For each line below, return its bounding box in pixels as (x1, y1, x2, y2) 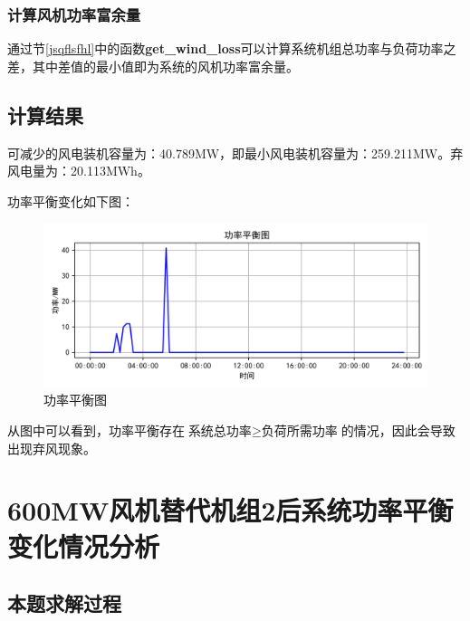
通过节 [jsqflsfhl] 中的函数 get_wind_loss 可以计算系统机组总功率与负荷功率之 (7, 39, 456, 58)
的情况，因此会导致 (341, 420, 456, 439)
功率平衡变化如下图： (7, 191, 134, 210)
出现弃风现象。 (7, 438, 96, 457)
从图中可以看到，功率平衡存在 (7, 420, 185, 439)
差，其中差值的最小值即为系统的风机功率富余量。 (7, 56, 299, 75)
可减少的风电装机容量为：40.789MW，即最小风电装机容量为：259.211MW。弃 (7, 143, 464, 162)
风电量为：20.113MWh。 (7, 161, 150, 180)
